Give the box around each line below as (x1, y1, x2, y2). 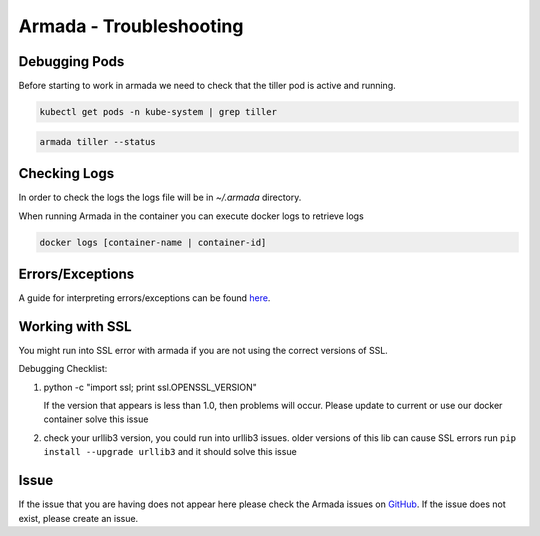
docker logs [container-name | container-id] (39, 236, 267, 248)
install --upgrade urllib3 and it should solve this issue (43, 446, 297, 458)
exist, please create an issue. (18, 512, 139, 524)
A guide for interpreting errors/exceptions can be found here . (18, 292, 271, 304)
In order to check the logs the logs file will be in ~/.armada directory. (18, 191, 302, 204)
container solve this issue (43, 413, 149, 425)
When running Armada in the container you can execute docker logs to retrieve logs (18, 210, 364, 222)
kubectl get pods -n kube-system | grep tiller (39, 106, 277, 118)
